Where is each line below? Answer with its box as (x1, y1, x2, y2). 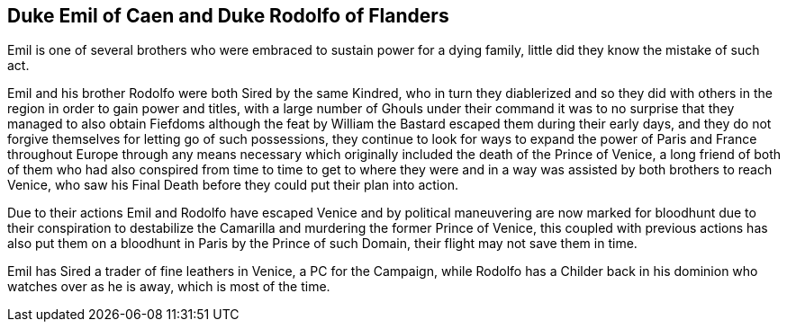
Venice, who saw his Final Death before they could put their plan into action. (7, 177, 458, 193)
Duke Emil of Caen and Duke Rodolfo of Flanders (7, 4, 449, 27)
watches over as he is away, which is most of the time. (7, 279, 330, 295)
